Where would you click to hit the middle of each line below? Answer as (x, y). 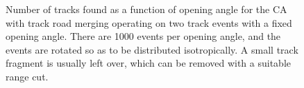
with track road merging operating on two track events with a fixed (149, 22)
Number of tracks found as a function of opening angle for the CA (146, 9)
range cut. (27, 76)
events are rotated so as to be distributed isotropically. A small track (152, 49)
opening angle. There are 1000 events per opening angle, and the (143, 36)
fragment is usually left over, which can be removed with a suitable (148, 63)
